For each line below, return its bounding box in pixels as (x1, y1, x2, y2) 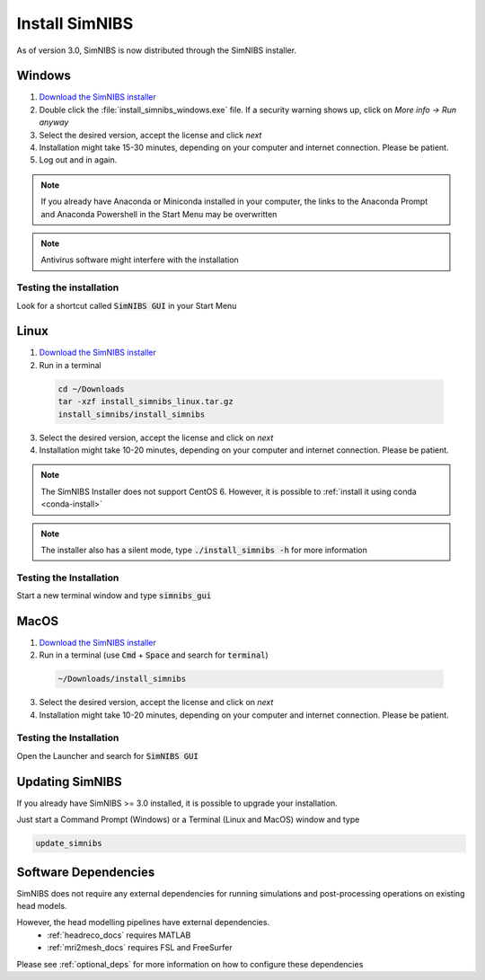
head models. (16, 901, 67, 911)
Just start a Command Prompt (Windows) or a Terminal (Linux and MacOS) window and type (16, 814, 360, 825)
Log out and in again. (39, 155, 118, 165)
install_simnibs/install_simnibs (57, 409, 206, 419)
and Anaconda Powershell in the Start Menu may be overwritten (40, 208, 278, 219)
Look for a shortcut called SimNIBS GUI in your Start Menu (16, 300, 237, 311)
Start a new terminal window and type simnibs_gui (16, 590, 212, 601)
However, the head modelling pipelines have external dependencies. (16, 917, 269, 928)
